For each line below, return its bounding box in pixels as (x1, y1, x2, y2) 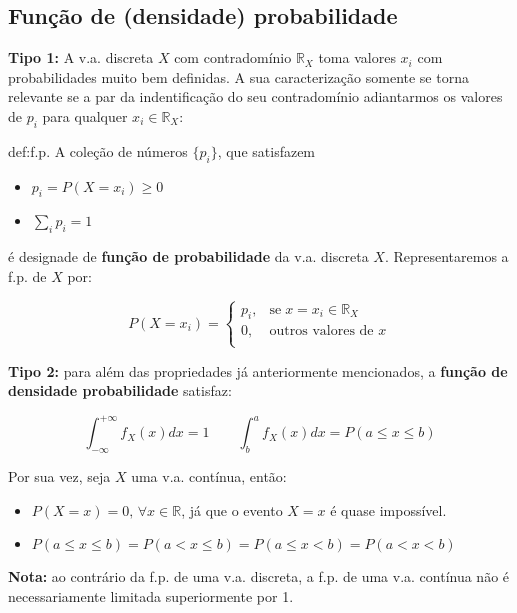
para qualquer (42, 105, 128, 126)
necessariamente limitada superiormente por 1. (8, 586, 294, 607)
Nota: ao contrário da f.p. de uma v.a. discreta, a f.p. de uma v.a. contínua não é (8, 566, 510, 587)
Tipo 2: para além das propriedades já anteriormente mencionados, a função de (8, 360, 508, 381)
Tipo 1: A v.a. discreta (8, 47, 154, 68)
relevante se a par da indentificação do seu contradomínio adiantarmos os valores (8, 86, 503, 107)
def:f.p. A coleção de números (8, 140, 188, 161)
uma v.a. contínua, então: (131, 466, 287, 487)
